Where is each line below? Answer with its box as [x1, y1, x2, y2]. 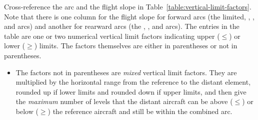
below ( [15, 106, 38, 116]
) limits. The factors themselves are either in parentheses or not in [34, 40, 237, 51]
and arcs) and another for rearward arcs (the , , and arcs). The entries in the [4, 21, 239, 31]
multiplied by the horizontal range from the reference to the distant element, [15, 77, 251, 87]
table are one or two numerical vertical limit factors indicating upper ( [4, 30, 220, 41]
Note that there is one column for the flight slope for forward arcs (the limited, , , [4, 11, 254, 21]
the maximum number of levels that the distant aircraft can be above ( [15, 96, 233, 107]
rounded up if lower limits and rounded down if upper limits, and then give [15, 86, 246, 97]
